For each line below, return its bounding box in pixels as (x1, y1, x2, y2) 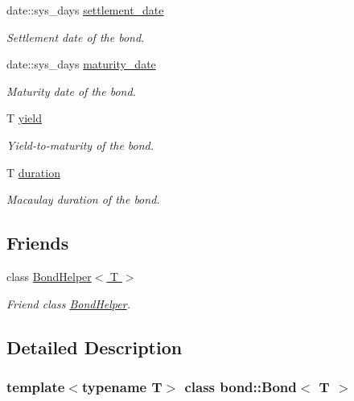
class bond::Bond (184, 376, 297, 396)
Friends (6, 230, 69, 255)
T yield (6, 110, 42, 126)
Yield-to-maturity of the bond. (6, 136, 154, 153)
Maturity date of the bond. (6, 82, 136, 99)
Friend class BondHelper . (6, 295, 130, 312)
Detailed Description (6, 334, 183, 359)
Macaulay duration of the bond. (6, 191, 160, 208)
